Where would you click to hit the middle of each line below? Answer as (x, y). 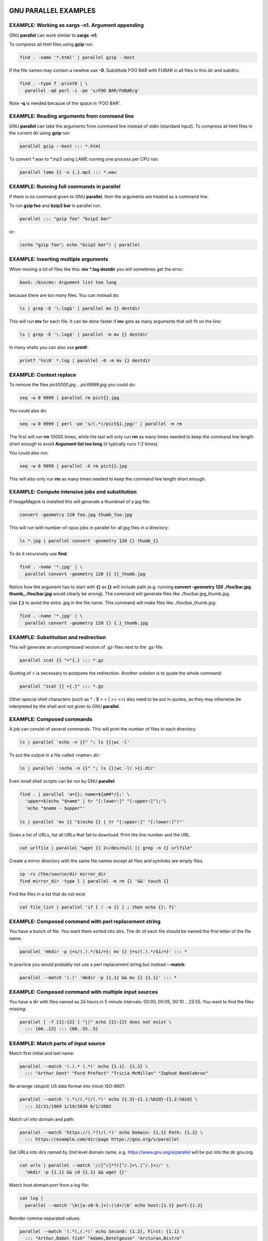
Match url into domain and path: (42, 1119)
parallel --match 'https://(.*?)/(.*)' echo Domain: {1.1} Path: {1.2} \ (111, 1132)
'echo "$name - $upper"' (55, 808)
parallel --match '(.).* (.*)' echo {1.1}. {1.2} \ (84, 1066)
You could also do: (28, 411)
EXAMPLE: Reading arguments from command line (71, 116)
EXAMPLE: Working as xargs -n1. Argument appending (76, 25)
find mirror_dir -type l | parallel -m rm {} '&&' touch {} (94, 881)
